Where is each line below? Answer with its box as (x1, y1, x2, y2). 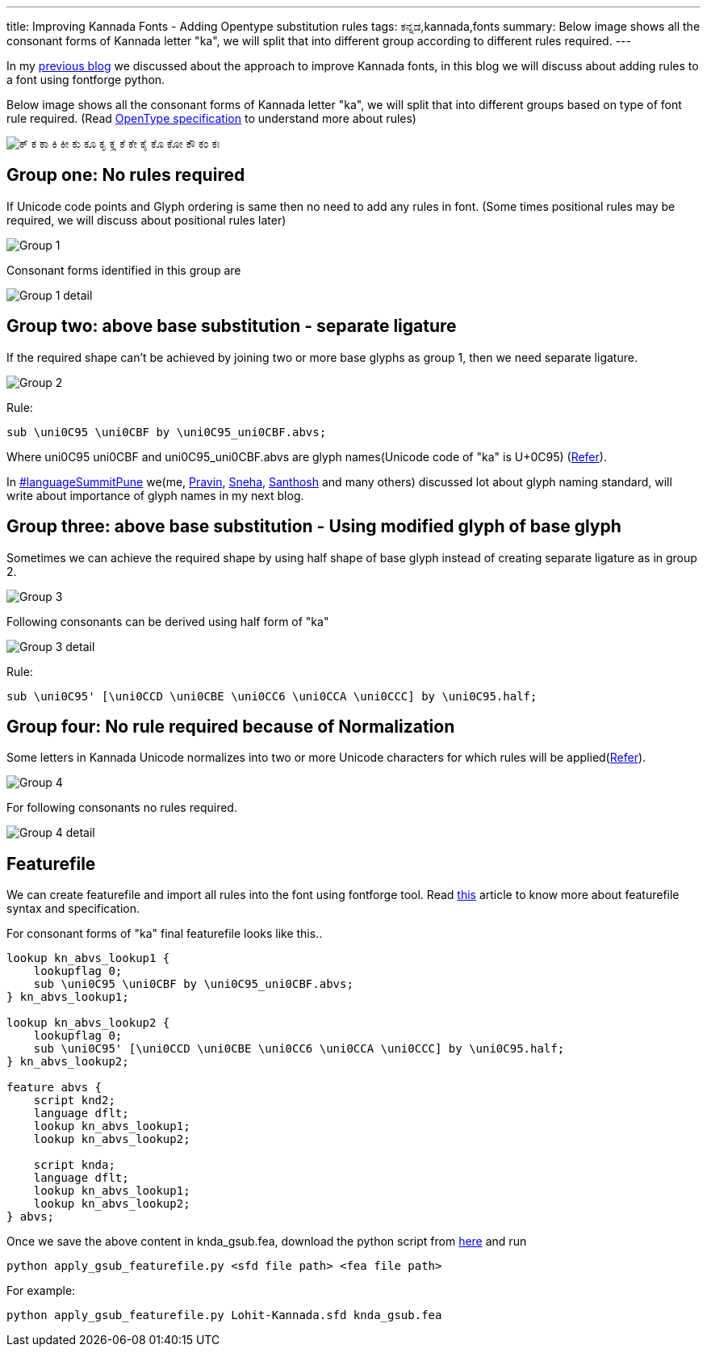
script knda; (33, 1158, 115, 1172)
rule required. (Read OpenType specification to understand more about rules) (6, 111, 416, 125)
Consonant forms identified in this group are (6, 263, 241, 277)
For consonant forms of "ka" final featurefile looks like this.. (6, 927, 323, 941)
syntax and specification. (6, 901, 140, 916)
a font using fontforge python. (6, 73, 165, 86)
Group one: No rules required (6, 165, 245, 186)
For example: (6, 1284, 76, 1298)
